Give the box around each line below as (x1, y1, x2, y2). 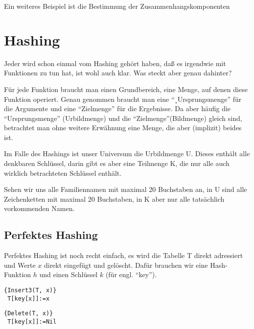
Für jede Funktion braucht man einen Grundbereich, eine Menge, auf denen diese (4, 84, 248, 94)
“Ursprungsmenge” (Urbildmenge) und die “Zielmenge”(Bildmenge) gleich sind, (4, 113, 242, 123)
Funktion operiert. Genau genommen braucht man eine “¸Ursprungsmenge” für (4, 94, 242, 104)
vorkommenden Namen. (4, 203, 75, 213)
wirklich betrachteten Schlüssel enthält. (4, 167, 122, 178)
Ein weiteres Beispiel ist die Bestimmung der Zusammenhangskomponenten (4, 1, 230, 11)
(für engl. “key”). (105, 269, 157, 280)
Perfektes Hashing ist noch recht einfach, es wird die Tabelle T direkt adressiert (4, 250, 243, 260)
